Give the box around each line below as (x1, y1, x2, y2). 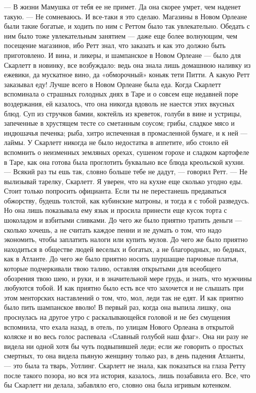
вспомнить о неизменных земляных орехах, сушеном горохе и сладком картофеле (4, 147, 249, 157)
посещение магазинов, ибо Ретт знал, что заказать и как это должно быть (4, 40, 226, 50)
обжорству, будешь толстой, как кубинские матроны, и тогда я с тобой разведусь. (4, 195, 250, 205)
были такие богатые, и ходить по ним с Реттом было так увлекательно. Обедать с (4, 21, 250, 31)
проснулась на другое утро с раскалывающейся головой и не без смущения (4, 312, 231, 322)
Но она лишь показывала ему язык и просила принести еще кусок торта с (4, 205, 227, 215)
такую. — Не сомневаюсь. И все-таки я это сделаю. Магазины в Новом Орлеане (4, 11, 247, 21)
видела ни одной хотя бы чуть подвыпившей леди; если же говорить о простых (4, 341, 244, 351)
